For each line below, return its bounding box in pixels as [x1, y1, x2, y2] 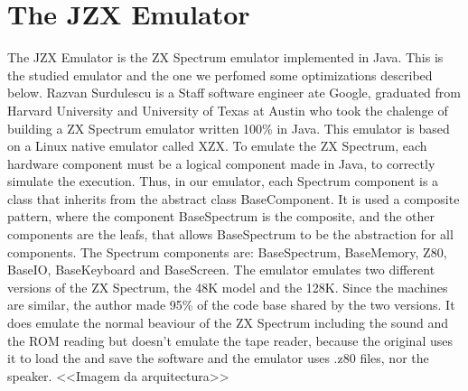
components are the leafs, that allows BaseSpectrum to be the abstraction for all [7, 225, 454, 244]
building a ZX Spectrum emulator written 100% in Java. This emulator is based [7, 118, 450, 137]
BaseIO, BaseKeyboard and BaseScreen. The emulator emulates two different [7, 260, 435, 279]
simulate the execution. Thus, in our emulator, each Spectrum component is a [7, 172, 439, 191]
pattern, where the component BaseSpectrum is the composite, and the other [7, 207, 435, 226]
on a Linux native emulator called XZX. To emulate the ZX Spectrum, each [7, 136, 427, 155]
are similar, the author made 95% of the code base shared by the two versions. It [7, 295, 455, 314]
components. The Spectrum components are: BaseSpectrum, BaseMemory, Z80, [7, 242, 447, 261]
